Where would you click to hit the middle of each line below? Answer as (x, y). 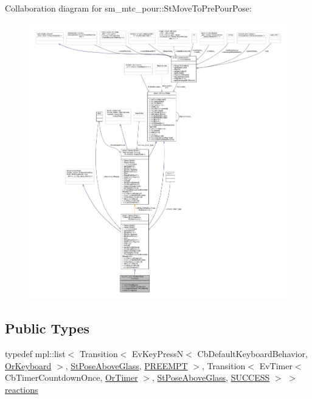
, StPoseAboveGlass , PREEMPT (127, 365)
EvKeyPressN (158, 354)
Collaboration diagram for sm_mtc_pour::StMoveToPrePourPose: (128, 8)
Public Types (47, 328)
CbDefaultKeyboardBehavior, (252, 354)
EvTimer (276, 365)
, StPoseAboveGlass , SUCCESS (211, 377)
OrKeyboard (28, 365)
